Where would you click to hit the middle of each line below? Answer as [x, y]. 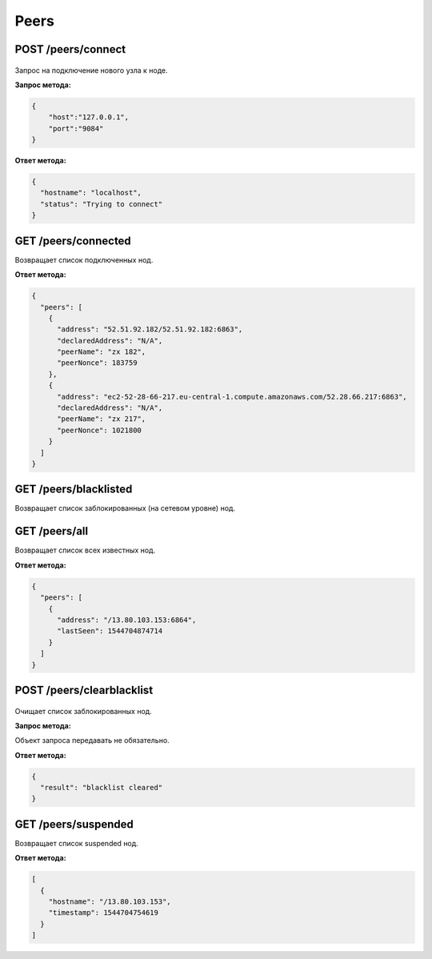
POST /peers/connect [70, 49]
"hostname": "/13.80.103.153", [110, 902]
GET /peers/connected [73, 241]
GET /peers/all [51, 531]
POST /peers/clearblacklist [84, 690]
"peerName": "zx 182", [102, 352]
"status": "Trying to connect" [102, 204]
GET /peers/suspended [74, 824]
